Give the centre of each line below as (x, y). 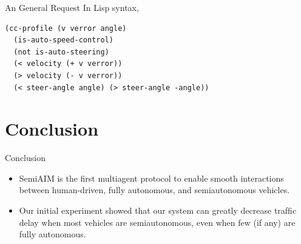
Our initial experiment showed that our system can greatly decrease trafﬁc (158, 210)
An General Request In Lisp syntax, (72, 7)
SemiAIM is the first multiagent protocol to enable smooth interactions (151, 178)
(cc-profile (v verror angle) (66, 28)
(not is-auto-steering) (61, 52)
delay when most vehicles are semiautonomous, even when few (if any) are (157, 222)
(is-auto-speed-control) (63, 40)
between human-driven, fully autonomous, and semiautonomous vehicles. (154, 190)
